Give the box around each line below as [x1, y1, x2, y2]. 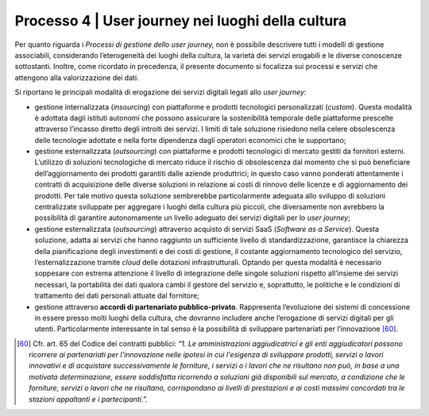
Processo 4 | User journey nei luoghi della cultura [14, 12, 347, 29]
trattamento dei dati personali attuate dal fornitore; [34, 291, 200, 301]
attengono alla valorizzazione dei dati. [14, 72, 139, 83]
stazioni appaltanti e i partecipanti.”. [29, 394, 149, 404]
